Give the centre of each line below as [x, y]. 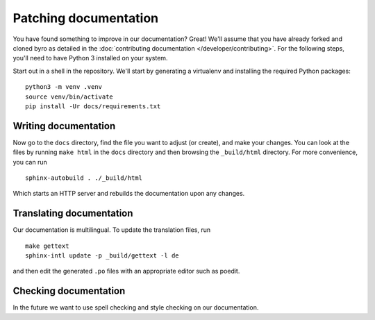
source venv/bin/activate [69, 96]
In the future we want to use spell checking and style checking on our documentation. [136, 308]
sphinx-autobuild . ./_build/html [84, 178]
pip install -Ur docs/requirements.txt [93, 106]
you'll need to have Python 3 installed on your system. [90, 58]
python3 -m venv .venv [64, 87]
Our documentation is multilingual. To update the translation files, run [112, 230]
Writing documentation [64, 126]
